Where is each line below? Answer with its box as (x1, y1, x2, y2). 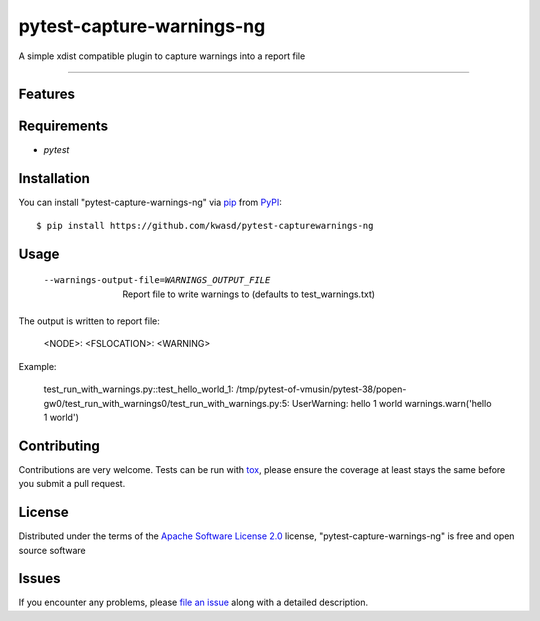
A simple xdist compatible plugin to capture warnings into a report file (18, 50, 306, 62)
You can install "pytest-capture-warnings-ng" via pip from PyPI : (18, 196, 282, 209)
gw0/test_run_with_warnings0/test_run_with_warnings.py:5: (43, 397, 290, 409)
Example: (18, 360, 57, 372)
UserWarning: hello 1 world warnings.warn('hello (291, 397, 492, 409)
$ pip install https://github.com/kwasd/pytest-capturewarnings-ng (36, 220, 374, 231)
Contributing (18, 437, 100, 454)
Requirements (18, 118, 109, 135)
